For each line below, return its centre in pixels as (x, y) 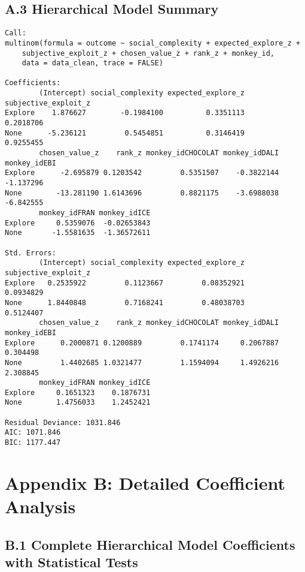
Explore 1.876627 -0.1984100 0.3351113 (125, 113)
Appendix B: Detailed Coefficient (145, 482)
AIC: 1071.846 (33, 433)
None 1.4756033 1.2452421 (78, 403)
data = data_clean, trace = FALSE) (92, 63)
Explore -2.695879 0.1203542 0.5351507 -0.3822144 (142, 173)
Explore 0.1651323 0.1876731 (78, 392)
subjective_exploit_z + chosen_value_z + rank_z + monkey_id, (148, 53)
